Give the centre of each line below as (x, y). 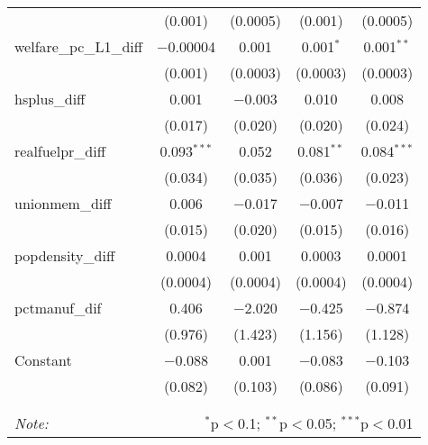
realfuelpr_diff (60, 151)
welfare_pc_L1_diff (79, 46)
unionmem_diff (63, 203)
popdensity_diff (65, 255)
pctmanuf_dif (58, 308)
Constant (43, 360)
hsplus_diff (50, 99)
